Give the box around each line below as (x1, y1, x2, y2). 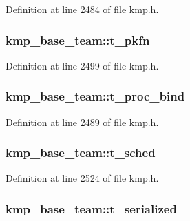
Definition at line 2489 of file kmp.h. (6, 114, 159, 129)
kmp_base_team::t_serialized (6, 200, 177, 217)
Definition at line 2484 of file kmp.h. (6, 2, 159, 16)
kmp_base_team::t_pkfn (6, 31, 150, 48)
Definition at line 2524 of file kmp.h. (6, 171, 159, 185)
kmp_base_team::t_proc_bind (6, 87, 185, 105)
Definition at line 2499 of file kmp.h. (6, 58, 159, 72)
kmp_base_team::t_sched (6, 144, 156, 161)
